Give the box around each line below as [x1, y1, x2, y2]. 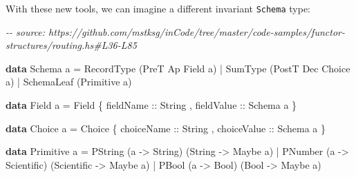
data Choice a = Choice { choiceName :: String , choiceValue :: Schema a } [6, 121, 326, 135]
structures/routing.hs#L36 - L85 [6, 38, 137, 52]
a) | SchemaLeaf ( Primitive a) [6, 74, 132, 89]
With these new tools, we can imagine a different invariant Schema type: [6, 1, 310, 15]
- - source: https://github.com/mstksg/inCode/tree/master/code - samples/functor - [6, 24, 345, 39]
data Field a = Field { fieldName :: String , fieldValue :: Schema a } [6, 98, 297, 112]
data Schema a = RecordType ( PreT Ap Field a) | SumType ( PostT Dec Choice [6, 61, 350, 75]
